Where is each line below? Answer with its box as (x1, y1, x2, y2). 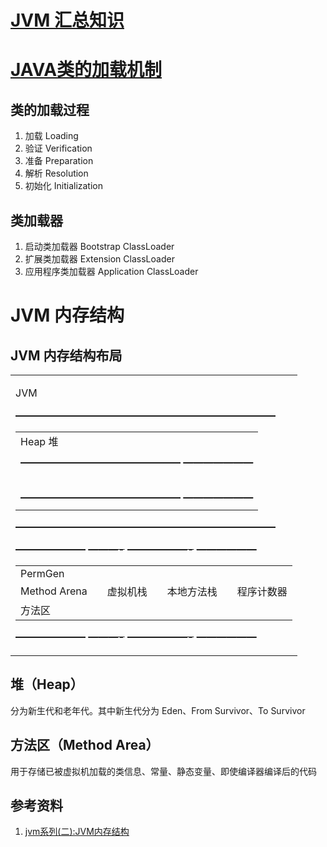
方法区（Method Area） (10, 737, 160, 754)
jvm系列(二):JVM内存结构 (24, 826, 130, 838)
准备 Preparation (24, 155, 94, 167)
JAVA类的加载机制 (10, 59, 163, 81)
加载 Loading (24, 130, 79, 142)
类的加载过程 (10, 101, 90, 118)
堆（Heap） (10, 676, 84, 693)
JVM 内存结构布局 (10, 347, 123, 364)
